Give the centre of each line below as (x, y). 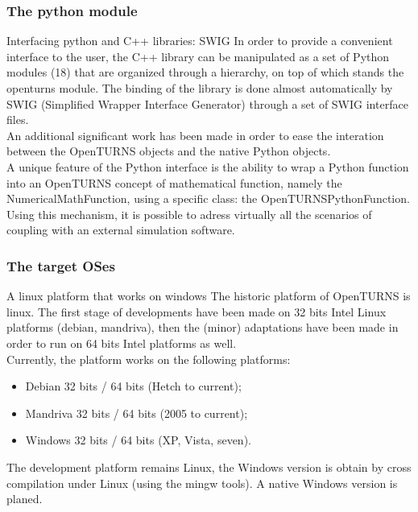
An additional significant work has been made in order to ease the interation (195, 135)
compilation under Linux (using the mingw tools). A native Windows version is (202, 483)
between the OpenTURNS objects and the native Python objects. (169, 151)
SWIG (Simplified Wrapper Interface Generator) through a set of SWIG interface (207, 103)
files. (18, 120)
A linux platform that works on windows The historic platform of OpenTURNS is (209, 296)
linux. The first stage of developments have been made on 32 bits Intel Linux (197, 311)
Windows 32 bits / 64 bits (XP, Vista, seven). (138, 440)
